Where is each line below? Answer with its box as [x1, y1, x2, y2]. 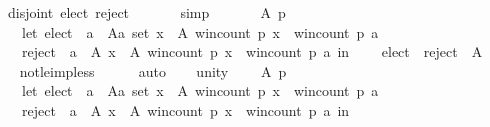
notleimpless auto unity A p [19, 60, 287, 81]
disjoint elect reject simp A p [7, 2, 286, 22]
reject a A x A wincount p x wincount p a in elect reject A [21, 41, 483, 62]
